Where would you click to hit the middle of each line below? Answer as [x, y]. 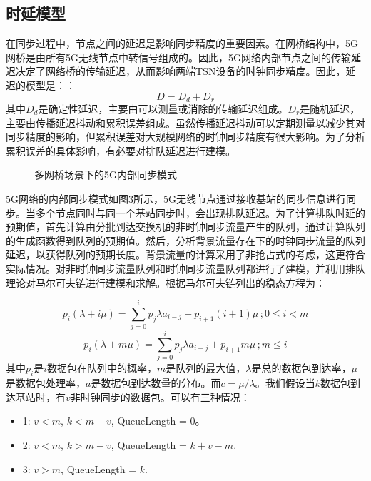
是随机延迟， [330, 109]
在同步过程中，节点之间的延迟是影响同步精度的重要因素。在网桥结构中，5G [182, 43]
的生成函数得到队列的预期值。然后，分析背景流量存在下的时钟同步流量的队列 [185, 240]
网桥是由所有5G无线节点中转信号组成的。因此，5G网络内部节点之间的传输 [178, 57]
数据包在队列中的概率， [102, 368]
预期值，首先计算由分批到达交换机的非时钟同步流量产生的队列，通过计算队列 [185, 227]
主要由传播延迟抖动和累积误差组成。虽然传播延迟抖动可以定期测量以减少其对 [185, 122]
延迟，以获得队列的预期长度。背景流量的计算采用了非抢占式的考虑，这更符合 [185, 254]
